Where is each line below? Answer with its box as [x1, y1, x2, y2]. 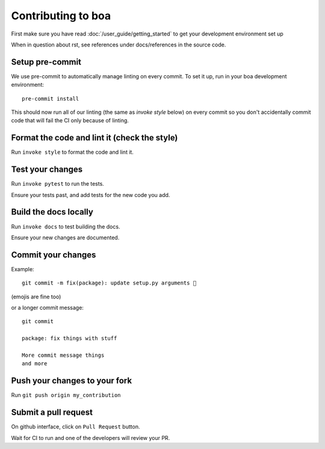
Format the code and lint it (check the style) [11, 133, 178, 143]
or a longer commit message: [11, 304, 84, 311]
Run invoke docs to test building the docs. [11, 223, 120, 230]
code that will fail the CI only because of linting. [11, 117, 129, 124]
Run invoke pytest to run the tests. [11, 180, 105, 187]
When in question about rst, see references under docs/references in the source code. [11, 41, 226, 48]
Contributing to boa [11, 9, 111, 22]
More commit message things [22, 351, 105, 359]
